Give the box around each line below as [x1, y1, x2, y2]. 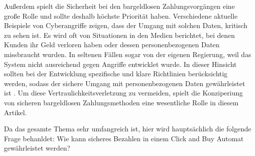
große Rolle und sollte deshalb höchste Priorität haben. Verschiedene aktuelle [4, 10, 238, 21]
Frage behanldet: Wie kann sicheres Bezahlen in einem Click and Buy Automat [4, 133, 244, 143]
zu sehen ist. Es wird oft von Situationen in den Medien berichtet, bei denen [4, 30, 235, 40]
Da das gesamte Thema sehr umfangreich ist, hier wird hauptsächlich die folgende [4, 124, 252, 134]
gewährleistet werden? [4, 143, 71, 153]
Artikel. [4, 107, 27, 117]
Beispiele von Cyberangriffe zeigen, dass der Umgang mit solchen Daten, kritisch [4, 20, 248, 31]
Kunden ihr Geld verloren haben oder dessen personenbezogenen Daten [4, 39, 220, 50]
